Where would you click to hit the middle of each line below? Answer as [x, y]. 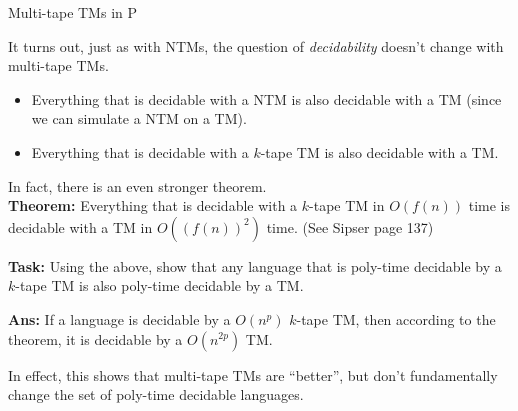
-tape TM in [347, 205]
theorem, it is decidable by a [95, 338]
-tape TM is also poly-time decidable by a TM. [159, 285]
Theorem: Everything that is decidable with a [153, 205]
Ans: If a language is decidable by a [119, 318]
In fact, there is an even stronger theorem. [137, 185]
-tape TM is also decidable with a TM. [379, 151]
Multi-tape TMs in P [73, 12]
